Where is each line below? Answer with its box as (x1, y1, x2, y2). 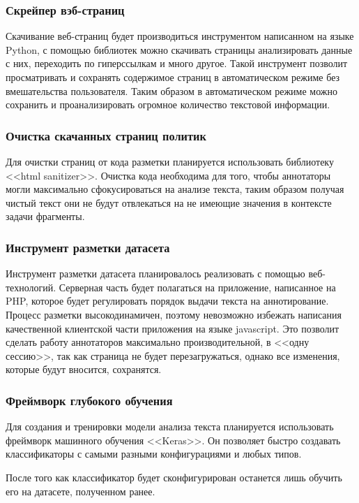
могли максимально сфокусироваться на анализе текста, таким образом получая (6, 182, 344, 196)
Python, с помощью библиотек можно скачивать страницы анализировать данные (6, 42, 353, 57)
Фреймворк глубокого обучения (6, 391, 173, 409)
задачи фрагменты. (6, 209, 85, 224)
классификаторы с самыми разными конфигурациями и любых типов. (6, 446, 302, 461)
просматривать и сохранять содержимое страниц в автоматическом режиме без (6, 70, 340, 84)
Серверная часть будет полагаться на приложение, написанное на (59, 279, 336, 294)
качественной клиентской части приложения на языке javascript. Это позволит (6, 321, 339, 335)
